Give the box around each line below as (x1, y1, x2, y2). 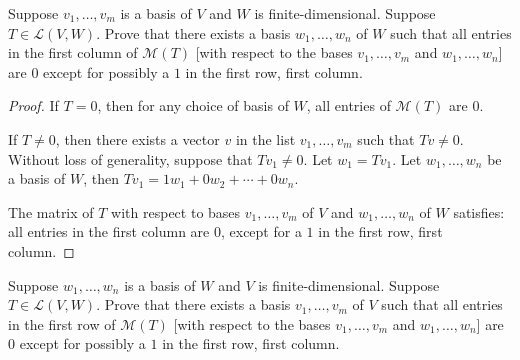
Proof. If (8, 95, 59, 116)
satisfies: (453, 201, 505, 222)
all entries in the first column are (8, 221, 210, 242)
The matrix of (8, 201, 94, 222)
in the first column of (8, 42, 138, 63)
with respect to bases (111, 201, 241, 222)
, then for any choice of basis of (97, 95, 289, 116)
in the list (235, 128, 296, 149)
